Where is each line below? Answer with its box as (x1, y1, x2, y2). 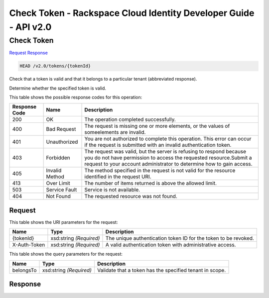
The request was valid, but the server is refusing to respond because (84, 148, 247, 155)
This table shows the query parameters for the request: (9, 251, 123, 257)
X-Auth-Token (12, 241, 45, 248)
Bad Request (46, 126, 76, 133)
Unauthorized (46, 138, 78, 145)
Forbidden (46, 154, 71, 161)
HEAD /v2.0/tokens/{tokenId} (19, 63, 91, 69)
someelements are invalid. (84, 129, 146, 136)
